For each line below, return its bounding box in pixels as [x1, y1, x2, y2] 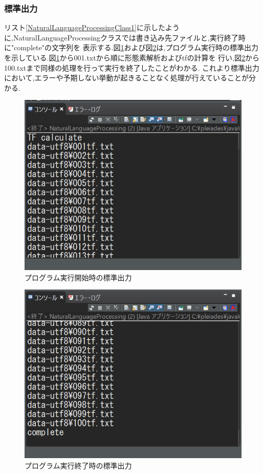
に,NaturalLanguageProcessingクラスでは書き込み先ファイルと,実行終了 [4, 32, 238, 43]
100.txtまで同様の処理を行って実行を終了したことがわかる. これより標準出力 [4, 62, 259, 73]
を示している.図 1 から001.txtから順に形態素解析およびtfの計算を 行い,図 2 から [4, 52, 259, 63]
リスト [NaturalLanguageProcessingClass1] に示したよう [4, 22, 180, 33]
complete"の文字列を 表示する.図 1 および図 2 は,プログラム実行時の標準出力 [14, 42, 258, 53]
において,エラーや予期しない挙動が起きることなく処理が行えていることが [4, 72, 249, 83]
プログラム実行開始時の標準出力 [25, 272, 132, 282]
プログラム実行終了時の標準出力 [25, 460, 132, 470]
